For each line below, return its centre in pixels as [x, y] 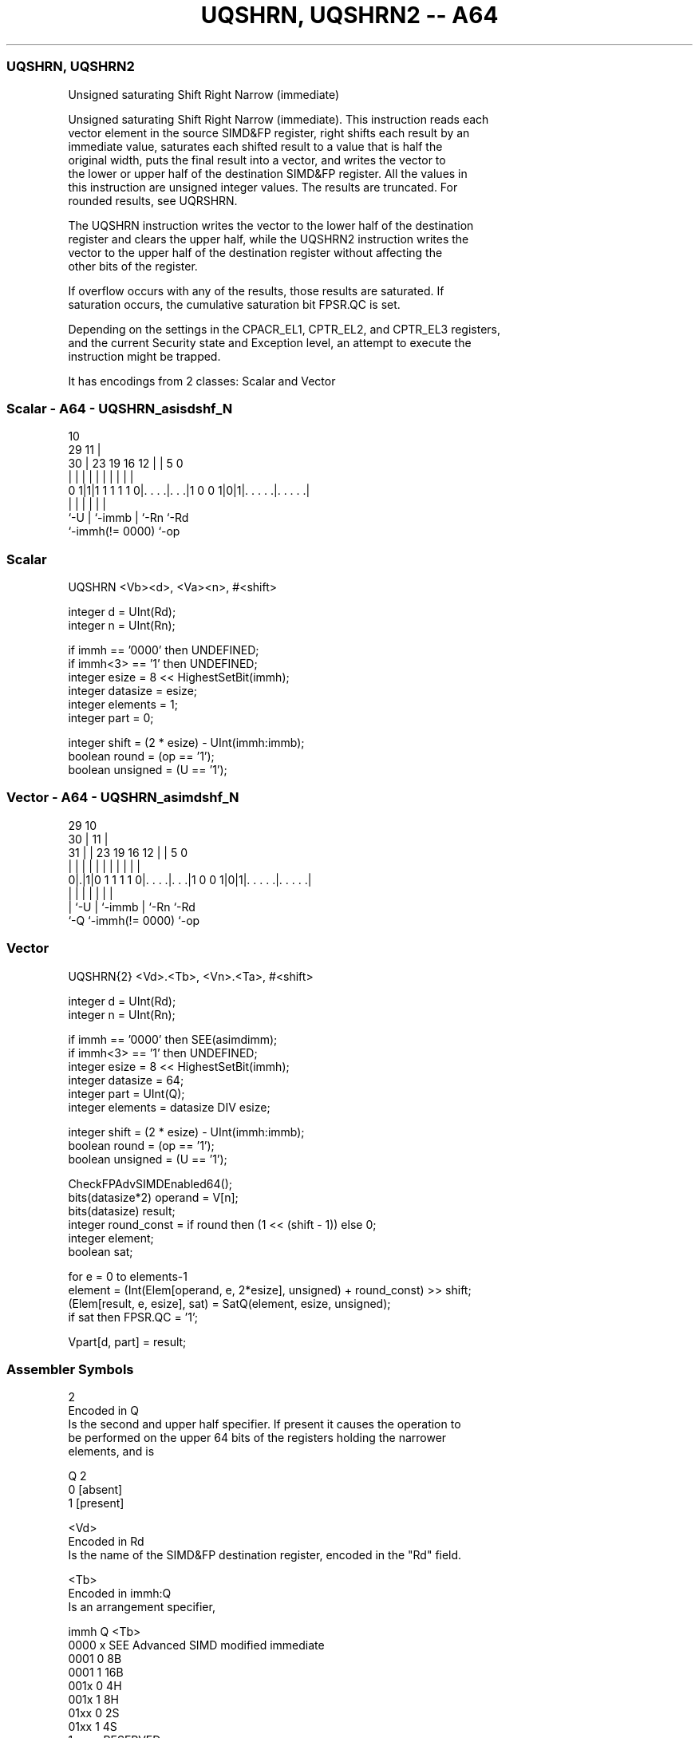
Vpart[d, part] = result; [127, 1341]
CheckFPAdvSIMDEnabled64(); [150, 1183]
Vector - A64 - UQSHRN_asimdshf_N [123, 798]
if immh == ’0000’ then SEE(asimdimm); [173, 1039]
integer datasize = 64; [126, 1080]
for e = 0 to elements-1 [128, 1276]
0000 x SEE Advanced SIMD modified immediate [196, 1645]
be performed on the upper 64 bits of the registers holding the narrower [257, 1438]
